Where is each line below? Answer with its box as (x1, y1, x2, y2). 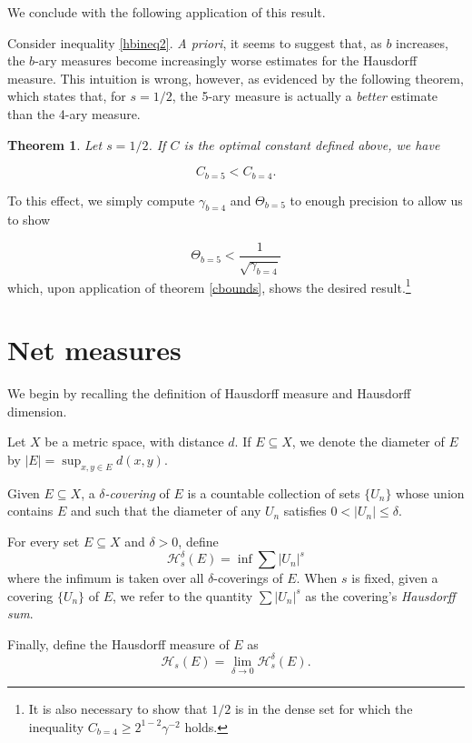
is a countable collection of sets (187, 483, 360, 502)
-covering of (104, 483, 170, 502)
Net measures (7, 331, 182, 368)
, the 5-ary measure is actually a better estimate (172, 86, 438, 105)
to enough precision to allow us (290, 190, 463, 209)
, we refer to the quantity (113, 586, 253, 605)
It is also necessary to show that (28, 699, 208, 718)
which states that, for (7, 86, 126, 105)
